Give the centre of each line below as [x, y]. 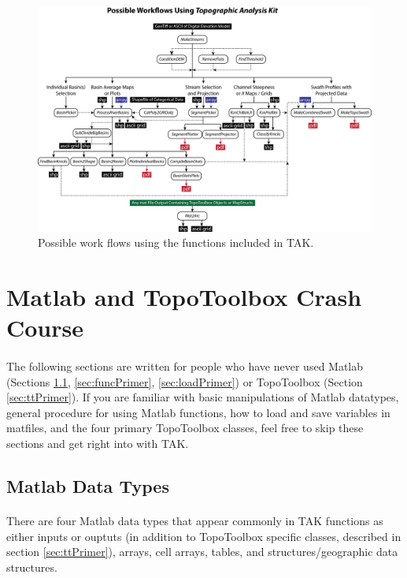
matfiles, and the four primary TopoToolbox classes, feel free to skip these [185, 428]
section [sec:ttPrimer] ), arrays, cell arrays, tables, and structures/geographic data [202, 552]
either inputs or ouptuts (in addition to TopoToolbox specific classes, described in [204, 536]
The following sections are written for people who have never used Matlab [185, 366]
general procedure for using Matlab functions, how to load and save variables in [198, 412]
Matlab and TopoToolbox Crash [184, 297]
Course [45, 328]
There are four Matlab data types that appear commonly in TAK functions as [195, 520]
